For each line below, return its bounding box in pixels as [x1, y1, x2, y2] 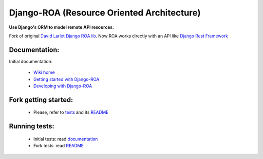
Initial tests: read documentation [33, 136, 98, 142]
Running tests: [9, 122, 55, 130]
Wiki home [33, 69, 55, 75]
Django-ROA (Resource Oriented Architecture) [9, 7, 201, 18]
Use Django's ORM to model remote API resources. [9, 24, 114, 30]
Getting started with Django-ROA [33, 76, 100, 82]
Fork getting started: [9, 95, 73, 104]
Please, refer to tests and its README [33, 110, 109, 115]
